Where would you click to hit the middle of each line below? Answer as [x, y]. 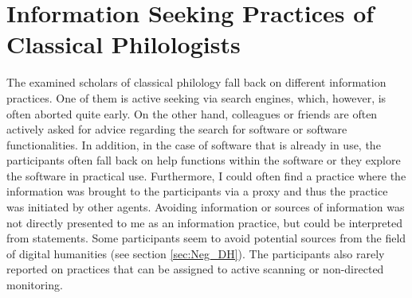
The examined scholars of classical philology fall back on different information [196, 82]
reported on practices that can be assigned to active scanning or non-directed [195, 269]
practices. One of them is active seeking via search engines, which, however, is [196, 97]
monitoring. [35, 285]
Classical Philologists [124, 44]
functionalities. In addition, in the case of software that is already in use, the [194, 144]
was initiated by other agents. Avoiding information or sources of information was [206, 207]
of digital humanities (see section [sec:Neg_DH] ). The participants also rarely [196, 253]
